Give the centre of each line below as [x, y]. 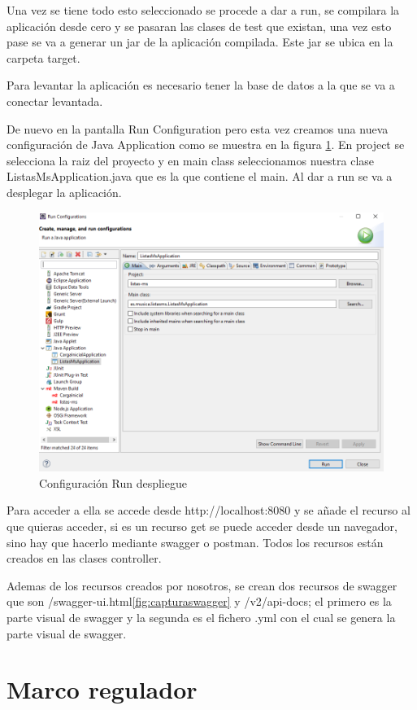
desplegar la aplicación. [64, 192]
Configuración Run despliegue [113, 482]
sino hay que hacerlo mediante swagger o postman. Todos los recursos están [195, 542]
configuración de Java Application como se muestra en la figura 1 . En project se [206, 145]
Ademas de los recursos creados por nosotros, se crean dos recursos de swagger [202, 585]
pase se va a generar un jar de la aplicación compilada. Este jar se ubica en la [200, 42]
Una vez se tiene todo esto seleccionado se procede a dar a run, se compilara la [203, 10]
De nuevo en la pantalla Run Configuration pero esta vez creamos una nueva [198, 128]
